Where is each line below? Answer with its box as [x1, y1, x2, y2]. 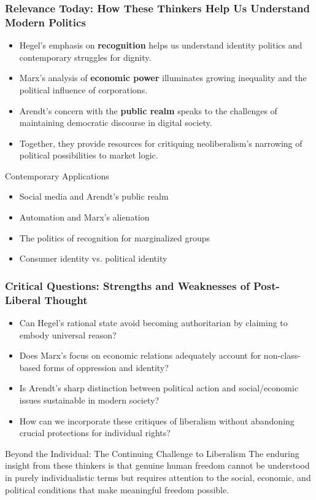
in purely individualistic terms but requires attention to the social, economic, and [5, 471, 311, 483]
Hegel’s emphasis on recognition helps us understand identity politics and [19, 39, 303, 52]
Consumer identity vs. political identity [19, 252, 168, 265]
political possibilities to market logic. [19, 149, 158, 162]
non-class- [263, 349, 301, 362]
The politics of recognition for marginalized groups [19, 231, 210, 244]
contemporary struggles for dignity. [19, 50, 152, 63]
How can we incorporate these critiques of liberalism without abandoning [19, 414, 295, 427]
